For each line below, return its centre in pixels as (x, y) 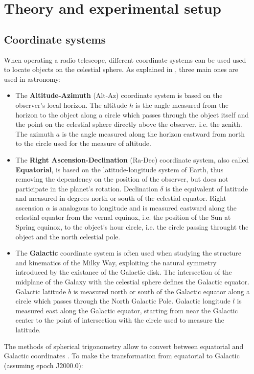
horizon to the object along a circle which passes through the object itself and (132, 114)
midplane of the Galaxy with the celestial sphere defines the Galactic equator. (132, 282)
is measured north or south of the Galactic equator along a (162, 291)
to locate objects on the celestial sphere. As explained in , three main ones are (121, 69)
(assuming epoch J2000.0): (44, 365)
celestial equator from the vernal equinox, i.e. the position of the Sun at (123, 217)
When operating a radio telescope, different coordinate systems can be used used (125, 59)
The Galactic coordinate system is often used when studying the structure (128, 253)
